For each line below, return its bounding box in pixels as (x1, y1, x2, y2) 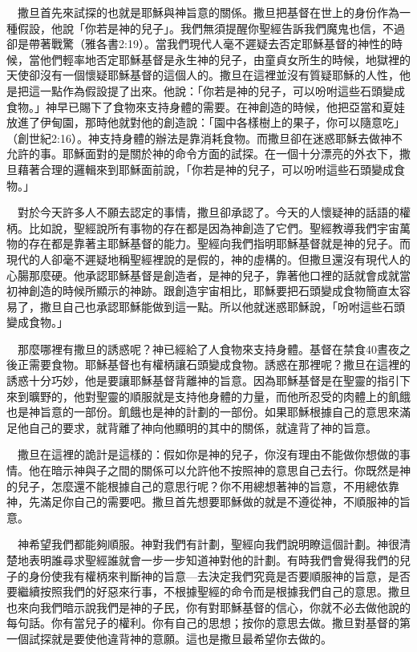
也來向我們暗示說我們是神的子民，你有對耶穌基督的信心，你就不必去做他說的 (6, 598, 411, 615)
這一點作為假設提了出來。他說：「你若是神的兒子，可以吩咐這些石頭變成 (28, 82, 405, 99)
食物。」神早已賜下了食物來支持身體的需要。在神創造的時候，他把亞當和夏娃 (6, 98, 405, 115)
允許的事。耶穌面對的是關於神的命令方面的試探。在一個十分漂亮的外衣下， (6, 145, 399, 162)
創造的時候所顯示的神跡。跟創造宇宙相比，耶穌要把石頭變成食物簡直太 (28, 282, 399, 299)
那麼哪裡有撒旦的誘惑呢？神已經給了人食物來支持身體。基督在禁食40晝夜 (17, 340, 399, 357)
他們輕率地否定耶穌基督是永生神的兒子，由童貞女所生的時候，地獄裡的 (39, 51, 411, 67)
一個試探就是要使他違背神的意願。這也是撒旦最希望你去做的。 (6, 630, 332, 646)
